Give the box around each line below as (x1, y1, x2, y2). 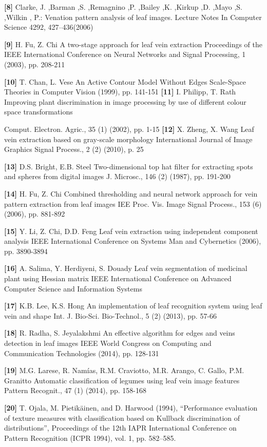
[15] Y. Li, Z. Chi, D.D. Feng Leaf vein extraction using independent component (4, 225, 258, 236)
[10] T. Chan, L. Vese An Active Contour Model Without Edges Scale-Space (4, 76, 246, 87)
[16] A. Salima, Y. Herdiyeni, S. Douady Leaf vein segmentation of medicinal (4, 263, 247, 274)
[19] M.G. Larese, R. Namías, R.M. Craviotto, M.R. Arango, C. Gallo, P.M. (4, 365, 244, 376)
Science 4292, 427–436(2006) (4, 22, 93, 32)
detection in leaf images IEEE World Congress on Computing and (4, 338, 212, 348)
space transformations (4, 106, 73, 117)
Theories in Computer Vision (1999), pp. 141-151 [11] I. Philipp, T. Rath (4, 86, 236, 97)
